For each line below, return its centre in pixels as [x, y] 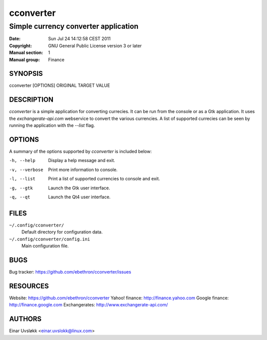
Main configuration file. [45, 246]
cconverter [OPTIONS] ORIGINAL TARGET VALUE [60, 85]
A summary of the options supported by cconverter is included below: [80, 152]
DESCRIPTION [31, 100]
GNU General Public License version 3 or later [95, 46]
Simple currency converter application [74, 26]
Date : [15, 39]
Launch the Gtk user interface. [79, 188]
